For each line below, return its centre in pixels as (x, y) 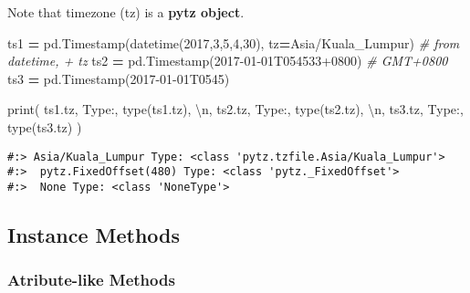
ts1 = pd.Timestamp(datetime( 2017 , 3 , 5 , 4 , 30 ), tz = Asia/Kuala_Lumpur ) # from (234, 42)
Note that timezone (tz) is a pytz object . (126, 12)
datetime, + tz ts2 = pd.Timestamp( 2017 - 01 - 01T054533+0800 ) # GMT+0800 (228, 61)
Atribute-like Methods (91, 280)
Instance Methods (94, 234)
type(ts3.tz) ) (45, 126)
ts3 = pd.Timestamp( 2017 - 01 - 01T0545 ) (119, 78)
